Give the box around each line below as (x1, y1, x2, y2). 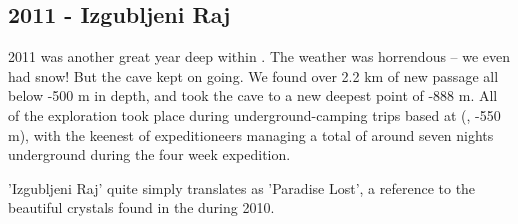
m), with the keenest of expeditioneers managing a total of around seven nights (8, 124, 494, 145)
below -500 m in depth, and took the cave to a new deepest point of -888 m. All (8, 85, 498, 106)
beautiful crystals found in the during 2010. (8, 197, 275, 218)
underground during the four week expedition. (8, 144, 291, 165)
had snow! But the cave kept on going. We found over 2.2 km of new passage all (8, 65, 499, 86)
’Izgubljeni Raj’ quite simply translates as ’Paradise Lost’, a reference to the (8, 177, 476, 198)
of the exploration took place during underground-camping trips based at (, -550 (8, 104, 501, 125)
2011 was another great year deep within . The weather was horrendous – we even (8, 46, 511, 67)
